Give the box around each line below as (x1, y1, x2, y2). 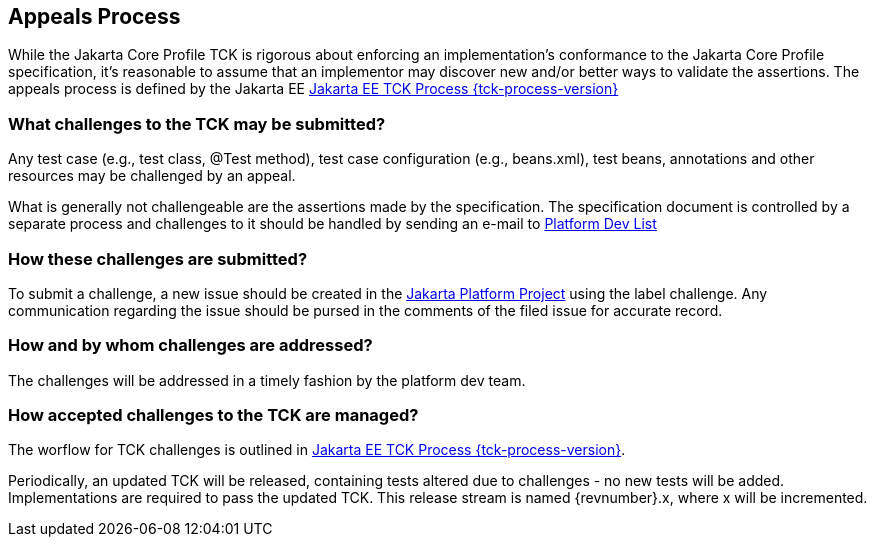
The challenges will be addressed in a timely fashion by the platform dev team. (8, 371, 526, 389)
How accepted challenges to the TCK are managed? (8, 405, 419, 426)
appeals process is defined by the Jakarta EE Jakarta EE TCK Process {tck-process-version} (8, 80, 619, 98)
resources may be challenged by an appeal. (8, 167, 296, 185)
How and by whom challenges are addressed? (8, 335, 373, 356)
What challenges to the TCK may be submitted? (8, 113, 386, 134)
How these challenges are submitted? (8, 248, 308, 269)
